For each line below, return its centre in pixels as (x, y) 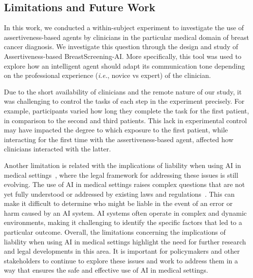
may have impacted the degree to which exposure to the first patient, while (116, 130)
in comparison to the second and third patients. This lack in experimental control (126, 120)
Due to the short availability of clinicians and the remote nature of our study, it (123, 91)
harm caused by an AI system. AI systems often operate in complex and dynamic (126, 213)
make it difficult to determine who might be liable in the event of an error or (118, 203)
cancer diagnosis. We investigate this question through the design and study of (121, 46)
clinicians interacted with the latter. (57, 149)
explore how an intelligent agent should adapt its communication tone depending (125, 65)
